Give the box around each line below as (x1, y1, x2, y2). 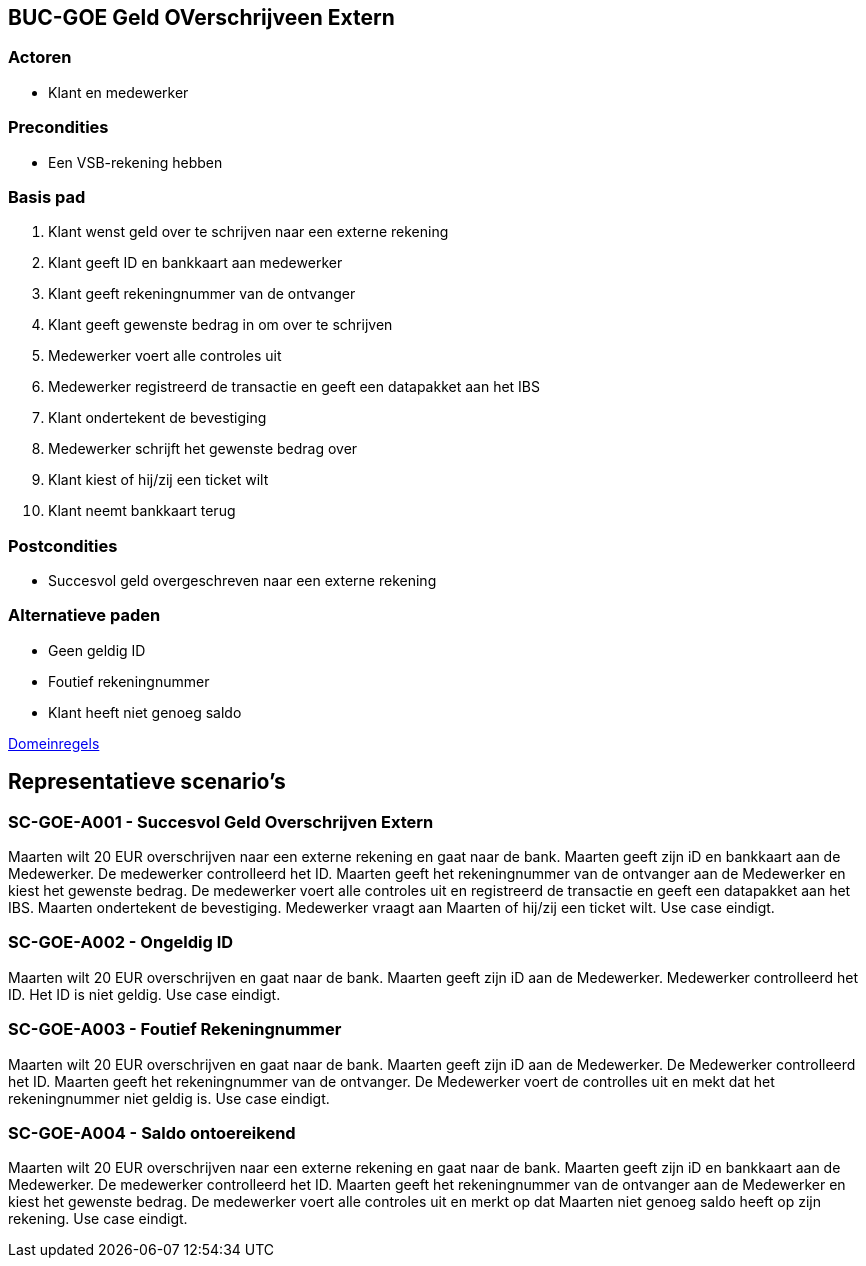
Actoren (8, 47, 72, 68)
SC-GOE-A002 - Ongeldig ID (8, 932, 234, 953)
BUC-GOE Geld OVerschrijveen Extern (8, 5, 395, 30)
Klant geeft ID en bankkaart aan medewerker (48, 254, 343, 272)
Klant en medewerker (48, 83, 189, 101)
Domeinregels (8, 734, 100, 752)
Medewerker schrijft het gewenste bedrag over (48, 440, 358, 458)
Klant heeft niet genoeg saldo (48, 703, 242, 721)
